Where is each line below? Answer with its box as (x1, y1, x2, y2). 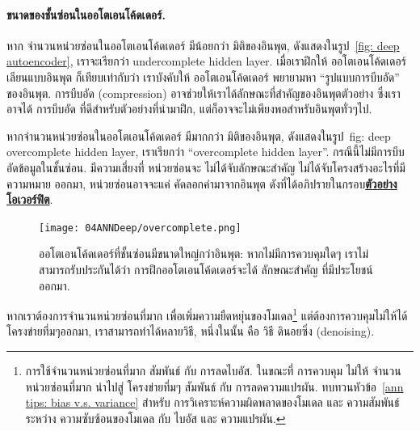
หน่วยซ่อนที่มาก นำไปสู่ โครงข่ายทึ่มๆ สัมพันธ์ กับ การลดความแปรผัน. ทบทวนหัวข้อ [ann (25, 378, 404, 395)
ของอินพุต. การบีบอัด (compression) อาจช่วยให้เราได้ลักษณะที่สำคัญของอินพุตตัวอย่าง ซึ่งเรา (6, 84, 401, 101)
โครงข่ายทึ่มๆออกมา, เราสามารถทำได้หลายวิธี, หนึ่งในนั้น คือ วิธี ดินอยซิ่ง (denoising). (6, 323, 375, 340)
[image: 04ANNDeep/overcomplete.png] (39, 222, 241, 234)
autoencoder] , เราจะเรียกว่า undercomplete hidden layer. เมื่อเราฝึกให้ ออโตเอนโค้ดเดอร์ (6, 53, 406, 70)
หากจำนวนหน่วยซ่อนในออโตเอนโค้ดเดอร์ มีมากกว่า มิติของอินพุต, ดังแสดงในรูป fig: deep (6, 127, 391, 144)
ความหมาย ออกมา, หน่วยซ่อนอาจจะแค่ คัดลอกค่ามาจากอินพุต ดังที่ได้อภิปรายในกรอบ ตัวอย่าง (6, 175, 397, 192)
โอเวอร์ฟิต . (6, 191, 53, 208)
